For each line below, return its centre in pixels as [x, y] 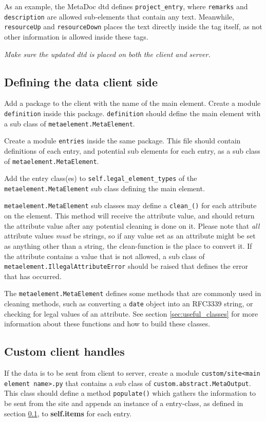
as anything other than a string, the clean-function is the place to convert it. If [128, 245]
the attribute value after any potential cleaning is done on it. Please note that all [132, 225]
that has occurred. [33, 276]
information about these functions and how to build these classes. [107, 324]
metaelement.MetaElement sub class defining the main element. [104, 188]
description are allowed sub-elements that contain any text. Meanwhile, [119, 16]
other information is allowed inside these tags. [76, 36]
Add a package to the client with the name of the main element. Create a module [132, 103]
